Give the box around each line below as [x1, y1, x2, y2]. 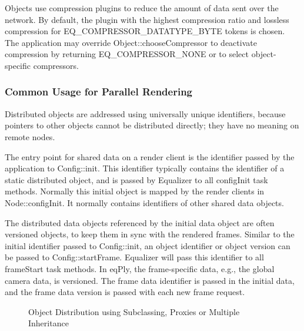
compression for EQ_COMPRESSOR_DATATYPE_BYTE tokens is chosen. [5, 25, 285, 37]
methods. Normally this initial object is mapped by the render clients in [5, 185, 265, 197]
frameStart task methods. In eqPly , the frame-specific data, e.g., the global [5, 262, 275, 274]
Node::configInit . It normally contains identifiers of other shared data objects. [5, 196, 284, 208]
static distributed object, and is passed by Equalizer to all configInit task [5, 173, 268, 186]
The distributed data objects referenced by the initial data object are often [5, 216, 275, 229]
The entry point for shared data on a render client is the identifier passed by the [5, 150, 295, 163]
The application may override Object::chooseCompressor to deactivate [5, 36, 257, 48]
